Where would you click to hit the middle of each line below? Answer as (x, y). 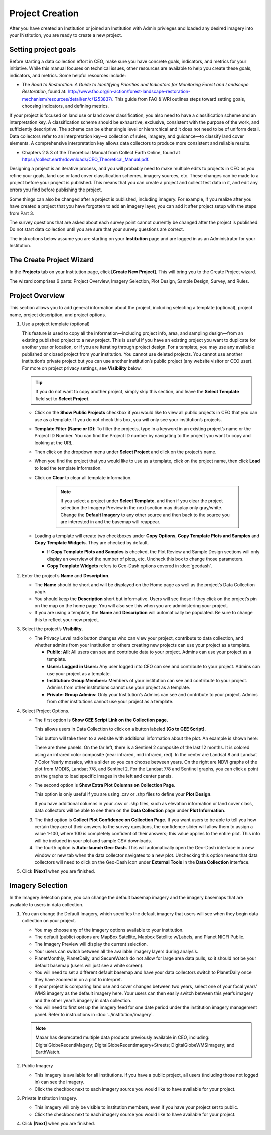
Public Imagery (37, 1066)
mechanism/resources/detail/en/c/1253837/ (67, 99)
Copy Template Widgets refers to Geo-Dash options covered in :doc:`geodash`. (130, 566)
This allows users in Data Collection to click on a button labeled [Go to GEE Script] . (120, 729)
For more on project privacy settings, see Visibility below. (82, 368)
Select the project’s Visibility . (52, 629)
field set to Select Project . (62, 398)
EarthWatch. (48, 1052)
